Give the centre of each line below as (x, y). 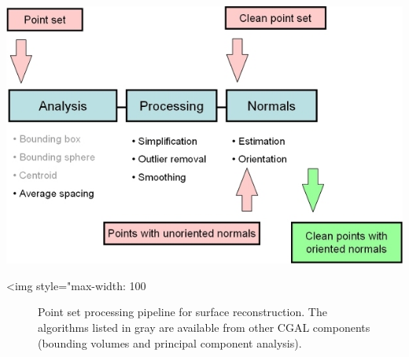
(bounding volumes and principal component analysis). (170, 342)
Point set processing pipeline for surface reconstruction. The (182, 312)
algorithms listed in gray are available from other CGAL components (204, 327)
